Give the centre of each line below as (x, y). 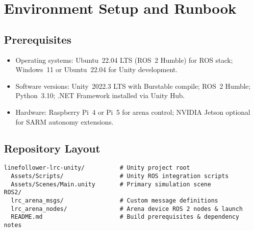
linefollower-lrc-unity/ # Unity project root (97, 168)
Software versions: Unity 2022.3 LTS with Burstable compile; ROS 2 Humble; (133, 86)
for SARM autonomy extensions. (64, 121)
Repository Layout (52, 148)
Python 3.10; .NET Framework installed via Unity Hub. (100, 95)
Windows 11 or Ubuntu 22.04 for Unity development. (97, 69)
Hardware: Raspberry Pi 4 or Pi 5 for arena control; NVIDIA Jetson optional (133, 112)
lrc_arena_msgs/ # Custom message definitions (114, 200)
